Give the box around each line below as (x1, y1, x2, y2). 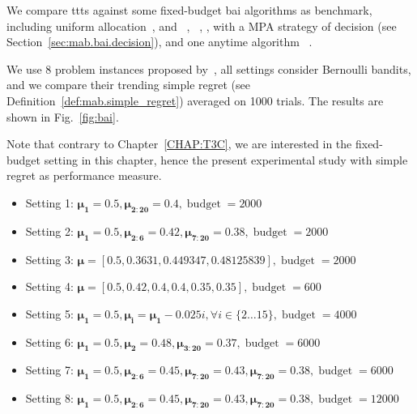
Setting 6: (25, 333, 74, 350)
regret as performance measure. (6, 167, 162, 184)
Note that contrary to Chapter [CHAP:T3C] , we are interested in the (6, 135, 352, 152)
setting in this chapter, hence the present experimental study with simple (44, 151, 408, 168)
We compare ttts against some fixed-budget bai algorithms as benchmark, (6, 2, 372, 18)
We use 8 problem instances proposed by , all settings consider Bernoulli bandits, (6, 60, 411, 77)
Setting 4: (25, 278, 74, 295)
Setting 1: (25, 194, 74, 211)
